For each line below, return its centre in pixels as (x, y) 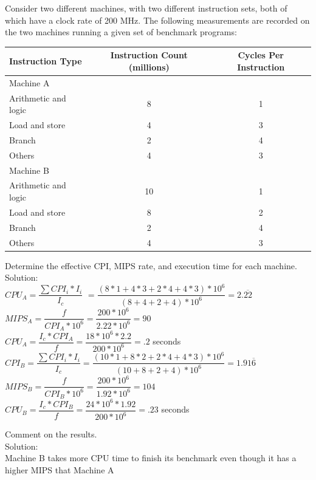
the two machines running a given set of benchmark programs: (121, 32)
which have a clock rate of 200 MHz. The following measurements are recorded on (157, 20)
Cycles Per (261, 55)
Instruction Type (46, 61)
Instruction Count (149, 55)
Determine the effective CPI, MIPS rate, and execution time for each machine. (151, 265)
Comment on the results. (51, 434)
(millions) (149, 67)
